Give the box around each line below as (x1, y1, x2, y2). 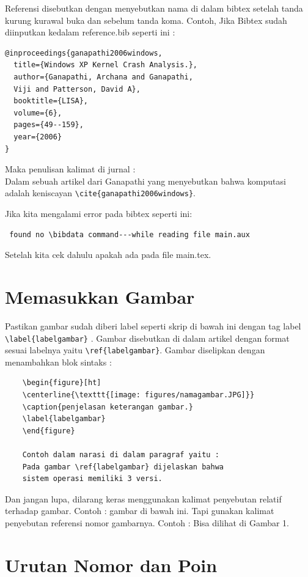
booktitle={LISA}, (13, 97, 89, 106)
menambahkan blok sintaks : (5, 355, 112, 368)
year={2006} (13, 132, 62, 141)
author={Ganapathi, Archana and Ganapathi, (13, 72, 193, 81)
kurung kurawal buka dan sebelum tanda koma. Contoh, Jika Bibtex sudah (5, 13, 287, 26)
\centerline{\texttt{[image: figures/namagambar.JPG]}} (22, 391, 255, 400)
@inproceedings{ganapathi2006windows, (5, 48, 163, 57)
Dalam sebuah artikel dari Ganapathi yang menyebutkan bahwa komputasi (5, 174, 286, 187)
